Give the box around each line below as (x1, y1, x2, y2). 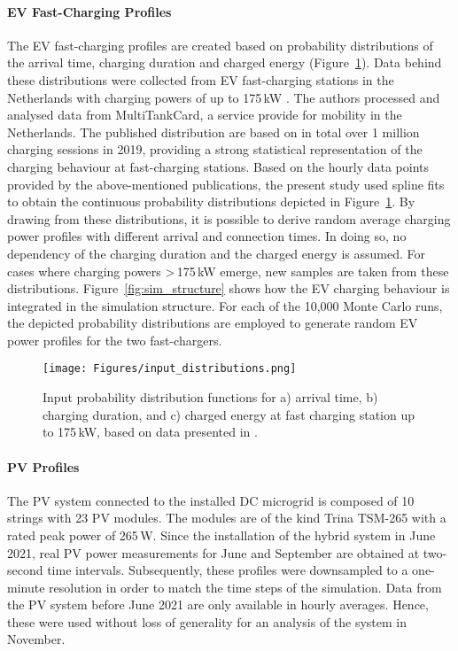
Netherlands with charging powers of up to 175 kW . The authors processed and (7, 88, 440, 106)
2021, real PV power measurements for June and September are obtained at (7, 543, 420, 562)
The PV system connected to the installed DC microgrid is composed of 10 (7, 491, 415, 509)
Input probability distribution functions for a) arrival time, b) (43, 388, 378, 407)
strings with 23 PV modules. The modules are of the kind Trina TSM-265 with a (7, 508, 446, 527)
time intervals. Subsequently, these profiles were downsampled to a (47, 561, 408, 579)
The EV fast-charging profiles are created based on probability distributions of (7, 35, 433, 54)
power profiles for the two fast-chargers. (7, 330, 222, 349)
